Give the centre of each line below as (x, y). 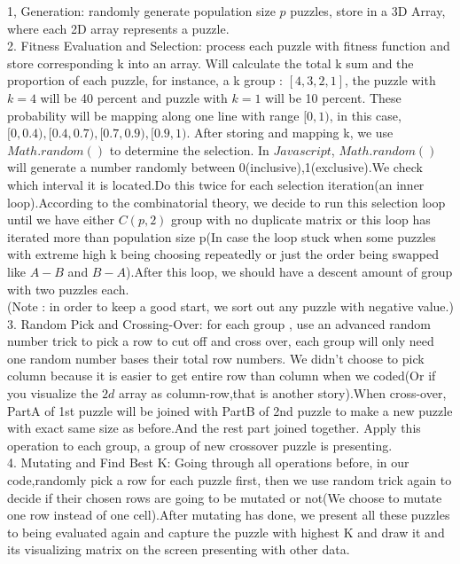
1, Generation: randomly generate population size (141, 11)
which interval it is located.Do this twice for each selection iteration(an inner (216, 184)
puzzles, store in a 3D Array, (368, 11)
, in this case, (365, 115)
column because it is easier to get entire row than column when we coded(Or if (222, 376)
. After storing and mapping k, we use (290, 133)
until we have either (61, 219)
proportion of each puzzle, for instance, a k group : (145, 80)
